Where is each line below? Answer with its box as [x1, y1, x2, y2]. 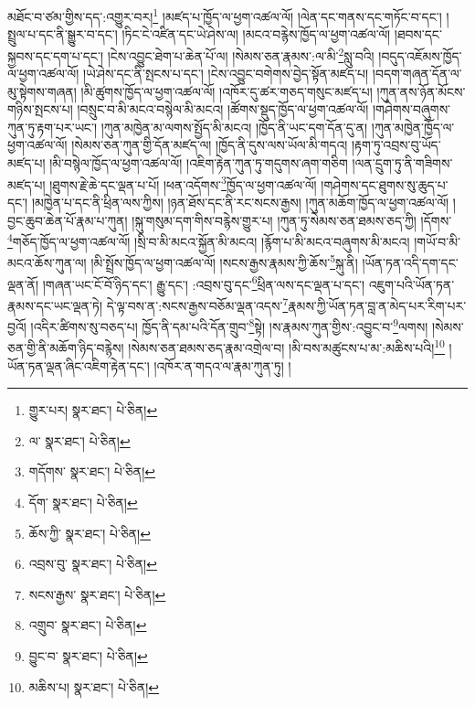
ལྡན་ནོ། [7, 274, 39, 294]
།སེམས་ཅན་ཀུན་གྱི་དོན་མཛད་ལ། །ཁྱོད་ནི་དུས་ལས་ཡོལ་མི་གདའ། [71, 135, 348, 155]
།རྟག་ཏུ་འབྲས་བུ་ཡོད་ [351, 135, 441, 155]
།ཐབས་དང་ [394, 25, 442, 44]
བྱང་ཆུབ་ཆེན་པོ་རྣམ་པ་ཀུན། [7, 210, 128, 230]
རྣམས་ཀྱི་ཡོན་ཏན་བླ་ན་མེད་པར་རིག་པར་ [288, 295, 467, 315]
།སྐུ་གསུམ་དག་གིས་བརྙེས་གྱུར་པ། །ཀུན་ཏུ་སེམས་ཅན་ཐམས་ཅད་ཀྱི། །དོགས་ [132, 210, 452, 230]
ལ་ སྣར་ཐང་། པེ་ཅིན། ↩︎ [28, 431, 131, 450]
